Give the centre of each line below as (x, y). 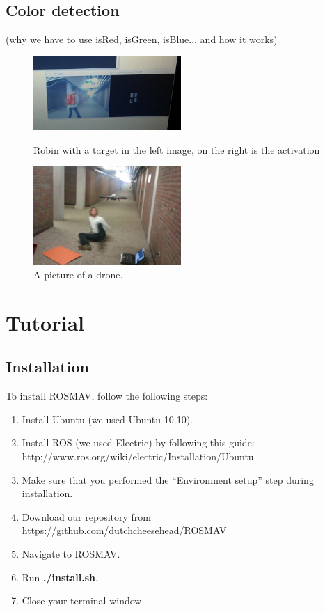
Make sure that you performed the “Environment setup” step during (168, 479)
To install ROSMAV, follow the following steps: (107, 396)
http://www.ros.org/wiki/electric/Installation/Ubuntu (138, 456)
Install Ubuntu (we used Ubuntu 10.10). (107, 419)
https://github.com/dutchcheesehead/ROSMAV (124, 530)
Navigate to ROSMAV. (71, 554)
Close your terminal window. (83, 601)
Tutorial (45, 322)
